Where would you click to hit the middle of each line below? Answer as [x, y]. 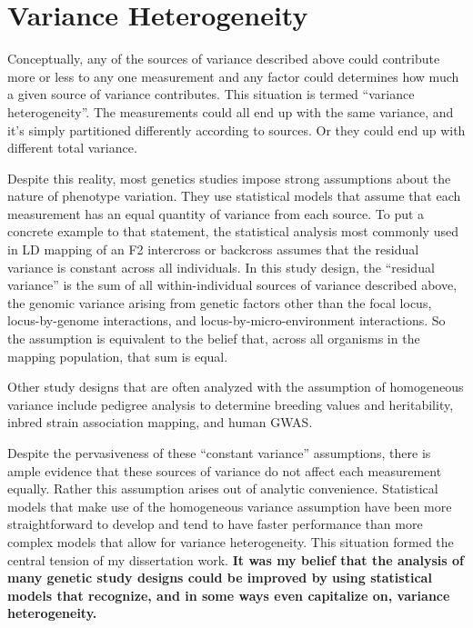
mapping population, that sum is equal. [118, 356]
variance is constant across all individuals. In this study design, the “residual [221, 267]
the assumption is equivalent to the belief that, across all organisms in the [214, 339]
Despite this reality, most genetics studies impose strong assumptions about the [229, 178]
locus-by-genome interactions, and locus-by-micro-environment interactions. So [226, 320]
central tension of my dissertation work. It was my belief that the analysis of [236, 559]
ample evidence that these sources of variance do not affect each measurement [225, 470]
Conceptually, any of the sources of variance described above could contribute [224, 59]
